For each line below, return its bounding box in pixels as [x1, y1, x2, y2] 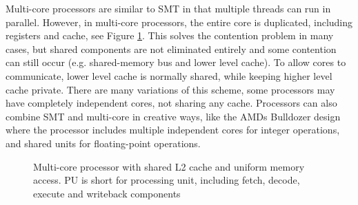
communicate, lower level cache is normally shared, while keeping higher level [6, 68, 332, 83]
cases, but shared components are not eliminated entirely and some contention [6, 41, 337, 56]
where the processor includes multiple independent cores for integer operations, [6, 122, 340, 137]
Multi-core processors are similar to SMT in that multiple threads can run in [6, 1, 331, 15]
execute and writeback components [33, 186, 181, 200]
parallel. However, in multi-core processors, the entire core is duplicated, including [6, 14, 353, 29]
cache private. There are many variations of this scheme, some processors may [6, 82, 335, 96]
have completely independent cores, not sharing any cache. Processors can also [6, 96, 337, 110]
